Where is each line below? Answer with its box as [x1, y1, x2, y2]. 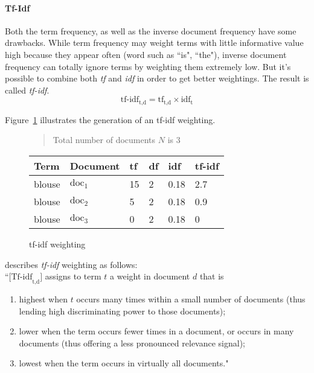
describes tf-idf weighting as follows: [5, 258, 138, 270]
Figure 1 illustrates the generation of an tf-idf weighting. [5, 113, 216, 126]
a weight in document [110, 270, 190, 282]
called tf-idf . [5, 83, 50, 96]
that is [199, 270, 224, 282]
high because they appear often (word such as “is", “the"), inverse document [5, 48, 287, 60]
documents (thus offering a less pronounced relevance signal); [19, 336, 246, 349]
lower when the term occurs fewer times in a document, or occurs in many [19, 325, 294, 337]
